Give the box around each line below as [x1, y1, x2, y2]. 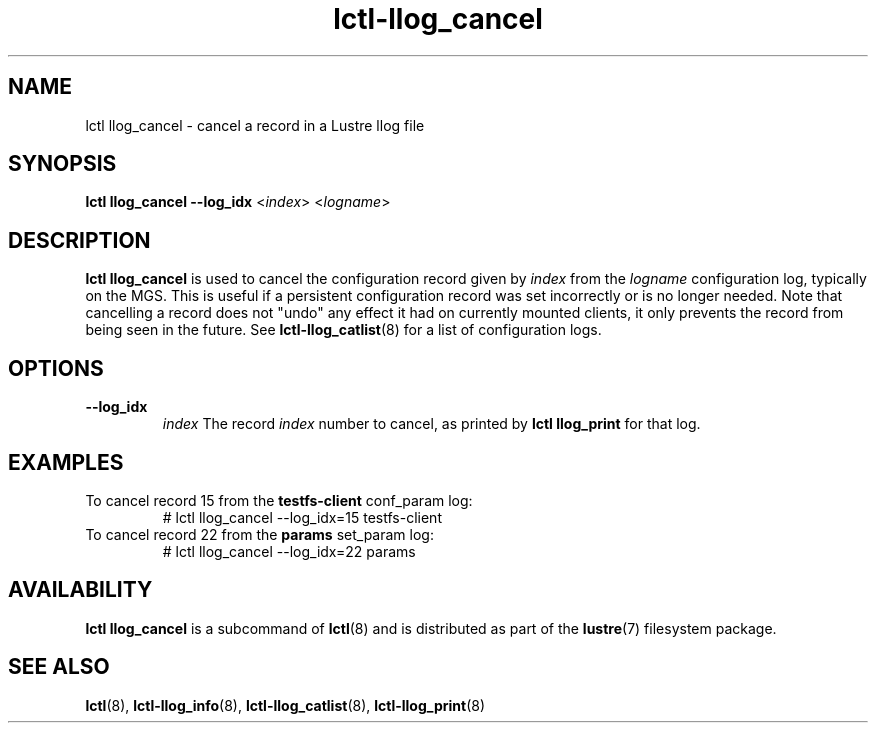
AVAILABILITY [8, 577, 153, 603]
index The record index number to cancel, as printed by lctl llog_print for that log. [162, 415, 701, 433]
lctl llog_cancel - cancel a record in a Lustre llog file [85, 116, 425, 134]
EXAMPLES [8, 449, 124, 475]
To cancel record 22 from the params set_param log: [85, 525, 434, 543]
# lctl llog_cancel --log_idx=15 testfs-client [162, 508, 442, 526]
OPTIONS [8, 355, 104, 381]
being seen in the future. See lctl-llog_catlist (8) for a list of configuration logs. [85, 321, 602, 339]
